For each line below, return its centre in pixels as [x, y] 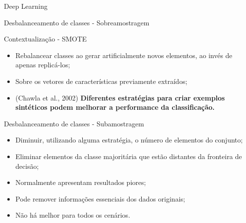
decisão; [27, 166]
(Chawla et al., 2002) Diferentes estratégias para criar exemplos [120, 97]
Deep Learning [26, 6]
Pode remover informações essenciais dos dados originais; [100, 198]
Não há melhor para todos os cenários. [73, 215]
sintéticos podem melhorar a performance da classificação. [115, 107]
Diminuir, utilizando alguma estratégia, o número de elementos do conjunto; [129, 140]
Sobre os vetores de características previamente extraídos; [101, 81]
